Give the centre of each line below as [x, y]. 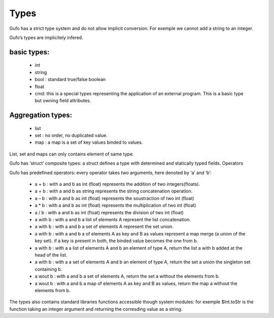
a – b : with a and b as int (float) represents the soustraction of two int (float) [114, 198]
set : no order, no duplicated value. [71, 135]
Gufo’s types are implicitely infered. [46, 37]
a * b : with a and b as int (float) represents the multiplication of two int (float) [115, 206]
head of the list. [51, 255]
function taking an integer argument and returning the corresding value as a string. [96, 309]
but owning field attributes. [63, 101]
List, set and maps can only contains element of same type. [72, 154]
